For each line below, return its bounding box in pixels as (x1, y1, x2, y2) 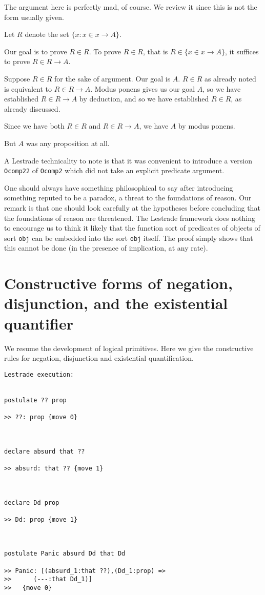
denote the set (25, 29, 69, 39)
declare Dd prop (4, 499, 59, 506)
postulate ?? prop (4, 396, 67, 404)
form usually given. (4, 11, 64, 22)
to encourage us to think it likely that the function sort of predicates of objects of (4, 222, 260, 233)
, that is (143, 46, 168, 56)
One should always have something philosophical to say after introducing (4, 182, 233, 193)
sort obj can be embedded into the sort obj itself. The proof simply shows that (4, 232, 253, 243)
